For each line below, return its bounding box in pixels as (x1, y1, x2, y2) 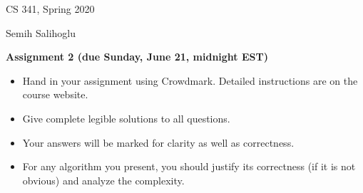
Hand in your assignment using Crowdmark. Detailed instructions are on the (22, 73, 358, 88)
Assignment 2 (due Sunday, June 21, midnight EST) (6, 49, 268, 64)
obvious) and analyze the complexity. (22, 172, 185, 187)
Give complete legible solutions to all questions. (22, 110, 230, 125)
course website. (22, 87, 88, 102)
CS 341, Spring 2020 (6, 1, 95, 16)
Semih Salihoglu (6, 25, 76, 40)
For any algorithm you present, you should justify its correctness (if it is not (22, 159, 356, 174)
